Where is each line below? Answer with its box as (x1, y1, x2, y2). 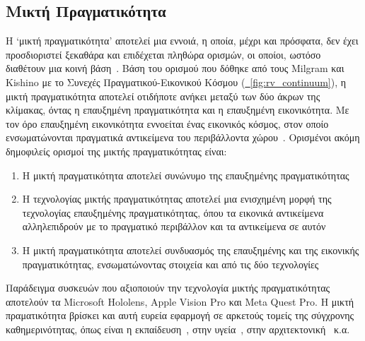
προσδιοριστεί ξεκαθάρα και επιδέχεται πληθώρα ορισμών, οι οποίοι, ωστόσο (6, 47, 321, 61)
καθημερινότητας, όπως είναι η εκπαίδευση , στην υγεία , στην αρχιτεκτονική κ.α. (6, 321, 350, 336)
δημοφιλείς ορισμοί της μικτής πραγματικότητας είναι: (6, 143, 227, 158)
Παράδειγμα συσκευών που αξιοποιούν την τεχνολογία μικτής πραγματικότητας (6, 280, 330, 295)
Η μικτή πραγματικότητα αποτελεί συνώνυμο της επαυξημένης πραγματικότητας (22, 167, 349, 182)
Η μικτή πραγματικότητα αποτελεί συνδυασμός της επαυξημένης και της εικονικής (22, 242, 359, 257)
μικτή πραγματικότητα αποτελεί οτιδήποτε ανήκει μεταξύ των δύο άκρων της (6, 88, 320, 103)
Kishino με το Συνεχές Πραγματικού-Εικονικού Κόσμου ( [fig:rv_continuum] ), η (6, 74, 347, 89)
